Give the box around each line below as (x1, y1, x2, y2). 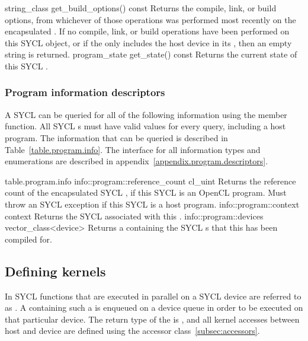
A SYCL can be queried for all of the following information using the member (5, 108, 287, 120)
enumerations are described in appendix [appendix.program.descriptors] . (5, 155, 268, 167)
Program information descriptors (5, 85, 165, 100)
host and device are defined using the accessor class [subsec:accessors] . (5, 324, 260, 337)
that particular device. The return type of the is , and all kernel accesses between (5, 313, 300, 325)
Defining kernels (5, 262, 106, 280)
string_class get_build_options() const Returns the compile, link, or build (5, 2, 277, 14)
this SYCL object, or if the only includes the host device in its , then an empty (5, 36, 292, 49)
